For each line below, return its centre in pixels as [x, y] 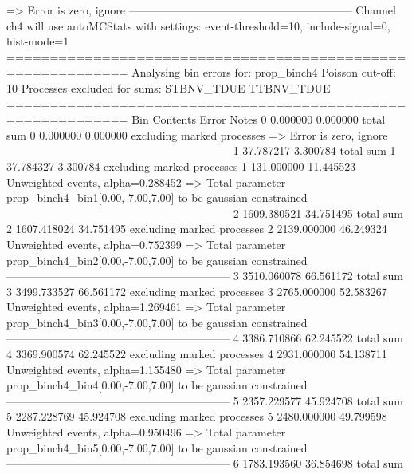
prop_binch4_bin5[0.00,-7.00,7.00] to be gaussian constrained [157, 447]
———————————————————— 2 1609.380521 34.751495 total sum [205, 213]
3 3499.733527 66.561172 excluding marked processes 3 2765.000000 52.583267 [197, 291]
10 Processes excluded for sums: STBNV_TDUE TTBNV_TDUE [169, 87]
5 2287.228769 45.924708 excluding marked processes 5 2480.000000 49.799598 [197, 416]
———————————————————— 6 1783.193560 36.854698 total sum [205, 463]
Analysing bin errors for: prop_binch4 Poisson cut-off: [264, 72]
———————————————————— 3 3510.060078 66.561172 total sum [205, 276]
